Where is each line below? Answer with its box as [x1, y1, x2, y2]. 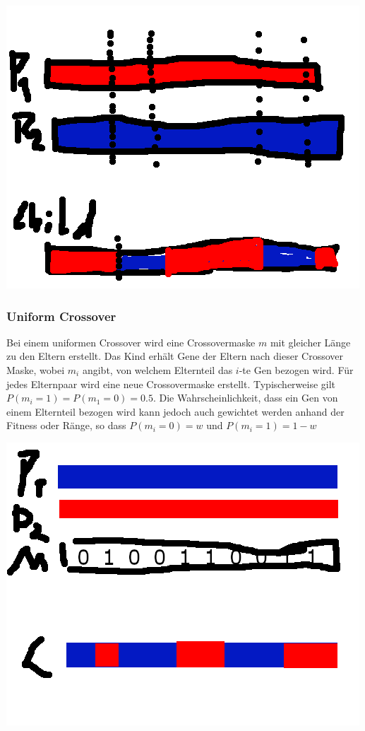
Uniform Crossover [6, 307, 116, 324]
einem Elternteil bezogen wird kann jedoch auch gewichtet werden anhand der [6, 404, 345, 419]
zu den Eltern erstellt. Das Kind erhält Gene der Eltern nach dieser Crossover [6, 349, 343, 363]
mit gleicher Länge [270, 334, 351, 349]
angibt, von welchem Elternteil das [82, 363, 233, 377]
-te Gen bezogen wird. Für [239, 363, 354, 377]
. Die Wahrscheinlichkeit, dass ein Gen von [152, 390, 338, 405]
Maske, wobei [6, 363, 65, 377]
